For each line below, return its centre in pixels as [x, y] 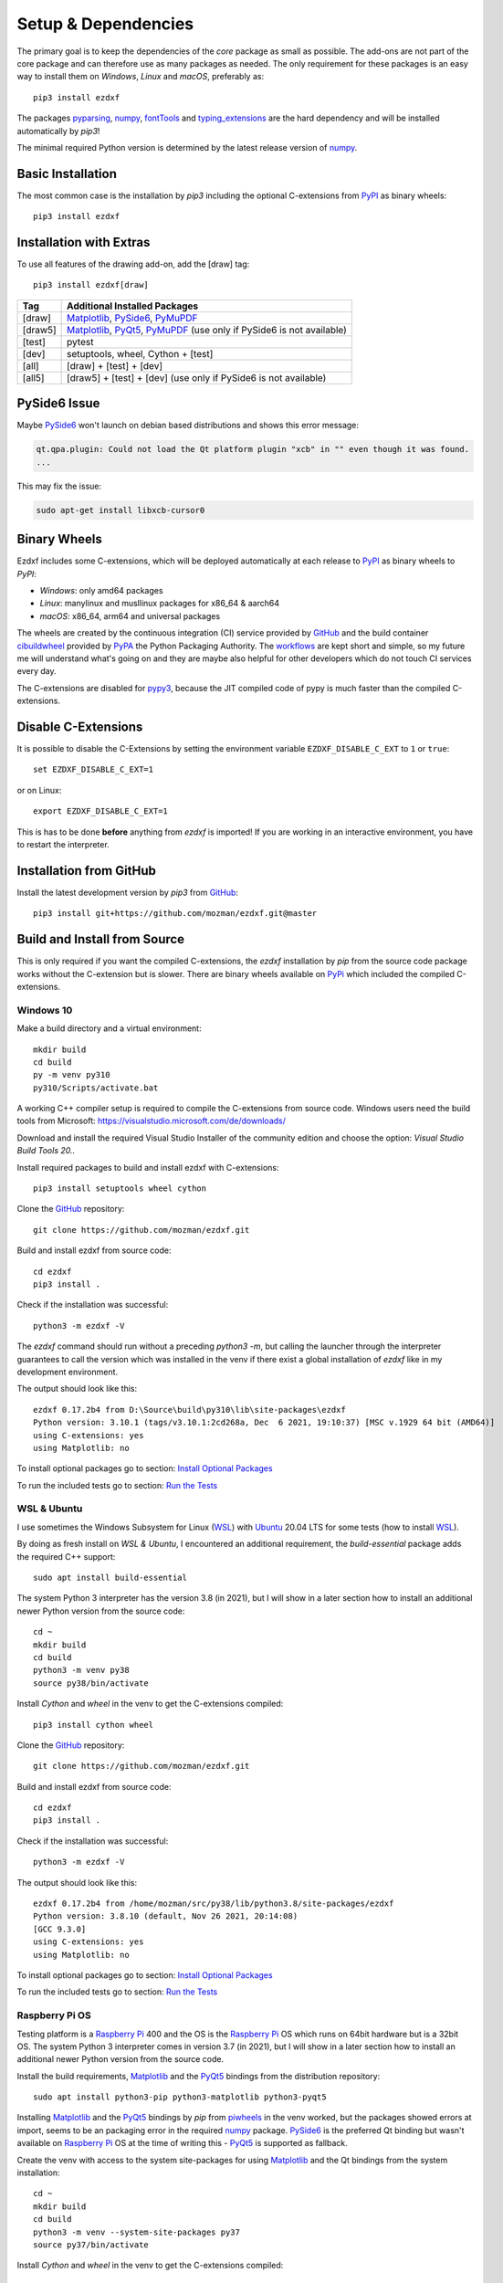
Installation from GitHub [87, 871]
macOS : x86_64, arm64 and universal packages [130, 615]
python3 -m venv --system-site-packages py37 [137, 2232]
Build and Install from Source [101, 939]
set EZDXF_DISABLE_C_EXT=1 [94, 770]
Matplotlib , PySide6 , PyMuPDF [132, 318]
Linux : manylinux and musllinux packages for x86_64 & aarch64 [160, 604]
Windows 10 [45, 1010]
